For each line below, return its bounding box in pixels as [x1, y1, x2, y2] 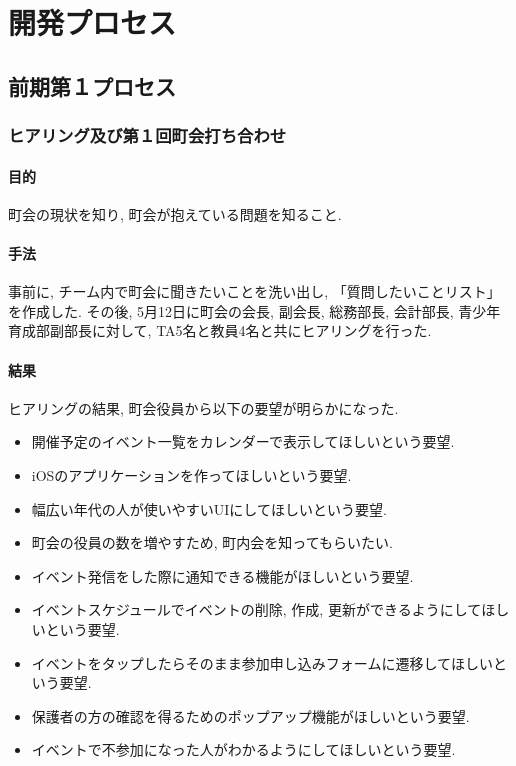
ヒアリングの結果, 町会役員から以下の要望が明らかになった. [8, 397, 399, 418]
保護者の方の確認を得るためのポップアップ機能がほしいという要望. [31, 705, 470, 726]
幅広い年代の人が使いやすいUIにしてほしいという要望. [31, 498, 387, 519]
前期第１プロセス [8, 70, 176, 101]
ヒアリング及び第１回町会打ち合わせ [8, 123, 287, 148]
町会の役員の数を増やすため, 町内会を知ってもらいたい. [31, 532, 393, 553]
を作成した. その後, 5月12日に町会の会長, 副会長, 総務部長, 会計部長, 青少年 [8, 300, 501, 321]
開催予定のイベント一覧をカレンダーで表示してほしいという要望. [31, 431, 455, 452]
